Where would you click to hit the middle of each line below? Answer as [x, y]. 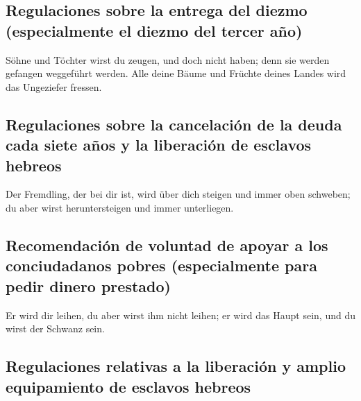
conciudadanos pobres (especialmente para [161, 265]
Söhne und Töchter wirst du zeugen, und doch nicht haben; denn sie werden [168, 59]
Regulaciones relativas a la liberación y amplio [176, 366]
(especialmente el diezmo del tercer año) [154, 30]
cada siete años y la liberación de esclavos [159, 145]
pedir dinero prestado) [88, 285]
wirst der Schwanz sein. [55, 329]
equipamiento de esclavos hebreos [128, 386]
